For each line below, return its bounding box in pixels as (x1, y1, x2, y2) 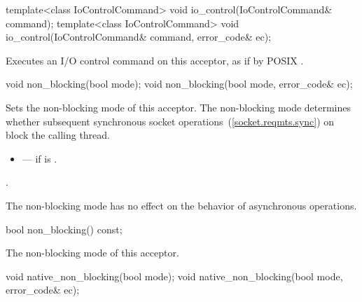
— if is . (22, 151, 57, 165)
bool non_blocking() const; (6, 221, 123, 236)
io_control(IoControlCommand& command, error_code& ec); (6, 29, 271, 44)
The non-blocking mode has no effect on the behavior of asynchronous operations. (6, 198, 357, 212)
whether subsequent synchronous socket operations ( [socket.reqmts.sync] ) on (6, 114, 335, 128)
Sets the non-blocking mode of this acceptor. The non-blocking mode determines (6, 99, 351, 114)
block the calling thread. (6, 128, 111, 142)
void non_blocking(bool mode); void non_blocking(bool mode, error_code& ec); (6, 76, 353, 91)
